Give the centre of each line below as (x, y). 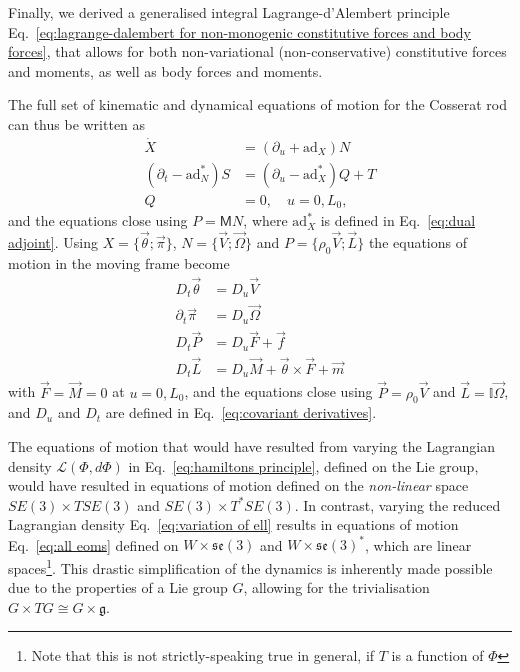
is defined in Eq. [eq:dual (398, 220)
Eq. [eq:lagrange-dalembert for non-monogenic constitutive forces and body (239, 31)
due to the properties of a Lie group (118, 587)
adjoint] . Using (53, 242)
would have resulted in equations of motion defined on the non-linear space (238, 485)
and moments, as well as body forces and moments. (165, 70)
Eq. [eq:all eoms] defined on (93, 544)
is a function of (437, 655)
